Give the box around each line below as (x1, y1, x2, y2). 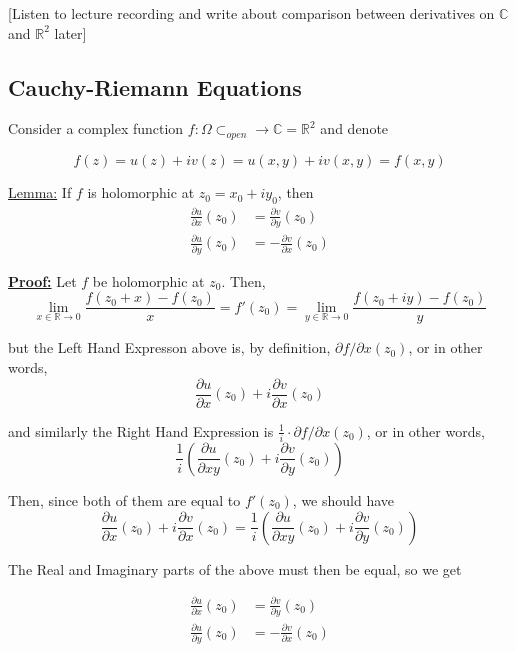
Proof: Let (8, 270, 77, 291)
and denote (320, 118, 389, 139)
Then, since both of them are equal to (8, 489, 241, 510)
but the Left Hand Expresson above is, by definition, (8, 337, 331, 358)
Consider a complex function (8, 118, 184, 139)
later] (54, 22, 87, 43)
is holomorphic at (87, 182, 195, 203)
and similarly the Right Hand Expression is (8, 420, 274, 441)
